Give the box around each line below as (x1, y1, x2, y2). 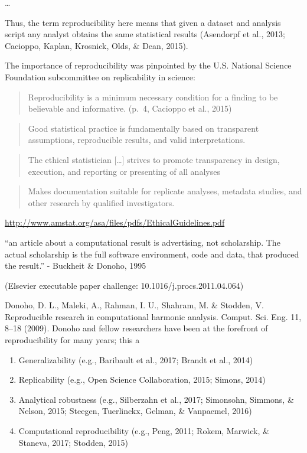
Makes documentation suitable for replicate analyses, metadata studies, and (28, 185, 302, 197)
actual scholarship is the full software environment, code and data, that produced (5, 247, 299, 260)
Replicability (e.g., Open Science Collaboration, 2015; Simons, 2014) (18, 373, 266, 386)
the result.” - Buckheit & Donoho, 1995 (5, 259, 146, 272)
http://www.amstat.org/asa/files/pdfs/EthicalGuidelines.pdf (5, 216, 225, 229)
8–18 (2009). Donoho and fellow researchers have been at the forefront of (5, 322, 268, 334)
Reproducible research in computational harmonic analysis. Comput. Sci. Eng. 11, (5, 310, 302, 322)
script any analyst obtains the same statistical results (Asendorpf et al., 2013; (5, 28, 285, 40)
